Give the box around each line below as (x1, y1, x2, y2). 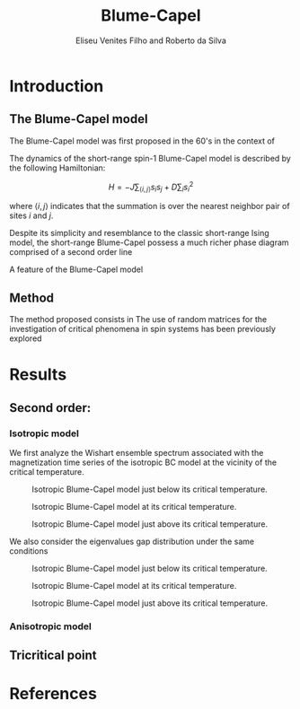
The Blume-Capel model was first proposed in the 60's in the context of (9, 136, 276, 146)
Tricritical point (9, 648, 97, 663)
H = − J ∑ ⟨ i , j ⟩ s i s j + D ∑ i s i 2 (108, 179, 194, 194)
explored (9, 333, 42, 344)
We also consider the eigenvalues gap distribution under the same (9, 536, 254, 547)
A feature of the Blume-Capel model (9, 264, 144, 275)
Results (9, 364, 67, 385)
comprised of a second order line (9, 247, 133, 258)
